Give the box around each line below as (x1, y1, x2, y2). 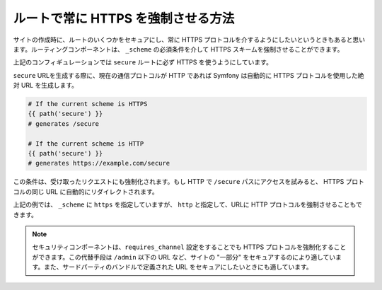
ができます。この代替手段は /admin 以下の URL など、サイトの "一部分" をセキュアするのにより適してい (32, 253, 336, 261)
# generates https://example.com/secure (28, 159, 170, 168)
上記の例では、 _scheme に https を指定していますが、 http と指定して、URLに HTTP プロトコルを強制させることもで (13, 200, 362, 209)
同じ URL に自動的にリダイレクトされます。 (31, 187, 158, 196)
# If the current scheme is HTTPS (28, 100, 148, 108)
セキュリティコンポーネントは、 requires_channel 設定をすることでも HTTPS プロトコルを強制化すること (32, 243, 347, 251)
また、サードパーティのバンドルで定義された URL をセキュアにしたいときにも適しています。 (43, 262, 313, 272)
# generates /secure (28, 120, 99, 127)
